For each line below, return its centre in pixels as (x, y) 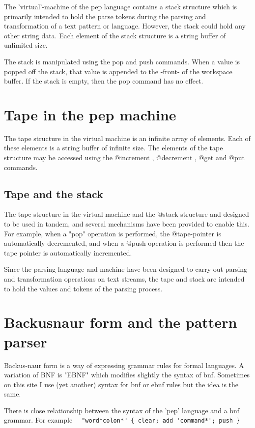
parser (26, 341)
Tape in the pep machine (90, 114)
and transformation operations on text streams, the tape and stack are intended (124, 279)
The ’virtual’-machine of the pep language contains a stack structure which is (121, 6)
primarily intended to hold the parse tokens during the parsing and (105, 16)
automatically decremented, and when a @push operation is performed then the (124, 243)
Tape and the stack (54, 193)
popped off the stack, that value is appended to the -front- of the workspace (118, 71)
